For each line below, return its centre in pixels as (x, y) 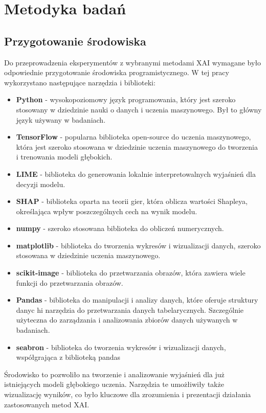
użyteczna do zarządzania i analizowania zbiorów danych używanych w (127, 320)
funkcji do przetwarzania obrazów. (70, 282)
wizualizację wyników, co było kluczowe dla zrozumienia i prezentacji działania (128, 394)
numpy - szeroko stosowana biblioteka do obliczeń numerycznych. (120, 228)
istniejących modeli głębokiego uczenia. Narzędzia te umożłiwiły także (114, 384)
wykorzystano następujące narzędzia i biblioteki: (80, 82)
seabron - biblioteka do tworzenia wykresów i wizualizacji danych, (121, 347)
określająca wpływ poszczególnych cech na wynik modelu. (107, 211)
